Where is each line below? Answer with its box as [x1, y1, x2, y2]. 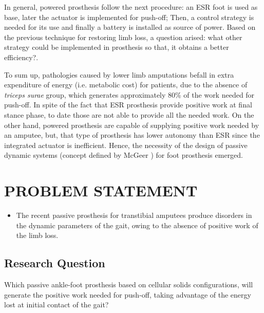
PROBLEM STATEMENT [4, 180, 198, 201]
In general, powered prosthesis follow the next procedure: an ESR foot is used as [4, 2, 258, 12]
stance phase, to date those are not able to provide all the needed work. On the [4, 109, 254, 120]
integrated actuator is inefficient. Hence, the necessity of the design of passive [4, 139, 248, 150]
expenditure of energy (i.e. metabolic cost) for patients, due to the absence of [4, 79, 248, 90]
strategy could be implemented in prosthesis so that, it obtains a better [4, 42, 229, 52]
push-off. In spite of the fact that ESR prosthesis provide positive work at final [4, 99, 252, 110]
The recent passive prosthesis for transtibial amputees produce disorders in [16, 210, 252, 220]
